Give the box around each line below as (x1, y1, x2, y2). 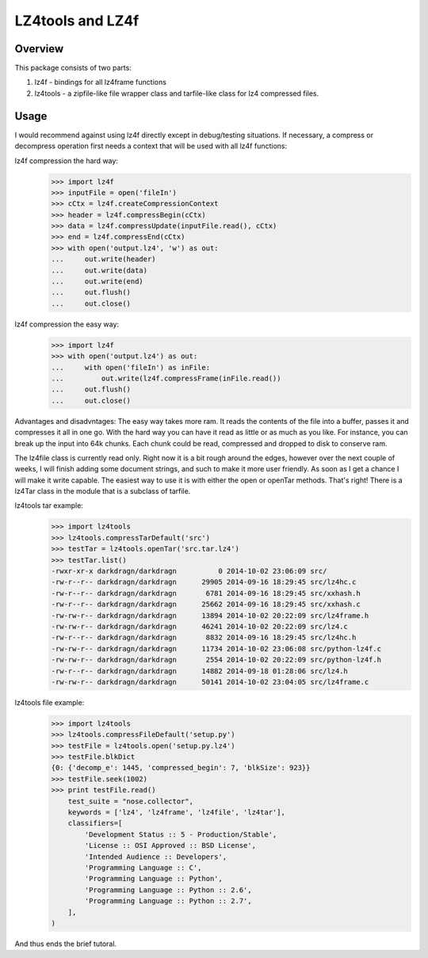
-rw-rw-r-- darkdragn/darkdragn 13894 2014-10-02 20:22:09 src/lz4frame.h (51, 611, 369, 620)
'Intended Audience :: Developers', (84, 852, 227, 861)
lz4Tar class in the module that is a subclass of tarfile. (14, 487, 191, 496)
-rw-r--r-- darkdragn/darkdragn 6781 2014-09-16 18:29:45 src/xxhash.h (51, 589, 361, 597)
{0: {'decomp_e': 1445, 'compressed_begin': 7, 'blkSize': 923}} (51, 763, 311, 773)
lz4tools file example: (14, 697, 85, 707)
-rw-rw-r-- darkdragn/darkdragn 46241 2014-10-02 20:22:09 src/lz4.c (51, 622, 349, 631)
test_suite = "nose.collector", (67, 796, 194, 806)
